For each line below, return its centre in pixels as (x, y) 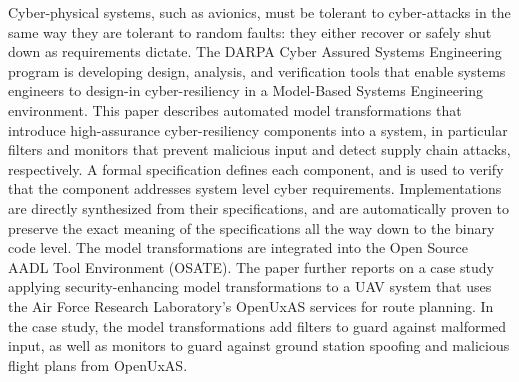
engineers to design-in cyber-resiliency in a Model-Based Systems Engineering (246, 90)
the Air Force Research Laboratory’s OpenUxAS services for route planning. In (251, 305)
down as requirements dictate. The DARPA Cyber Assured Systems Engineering (255, 51)
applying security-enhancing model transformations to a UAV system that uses (250, 286)
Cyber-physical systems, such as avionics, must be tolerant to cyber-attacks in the (259, 12)
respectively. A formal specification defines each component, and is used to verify (256, 168)
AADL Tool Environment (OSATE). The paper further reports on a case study (251, 266)
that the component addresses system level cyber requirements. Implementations (255, 188)
